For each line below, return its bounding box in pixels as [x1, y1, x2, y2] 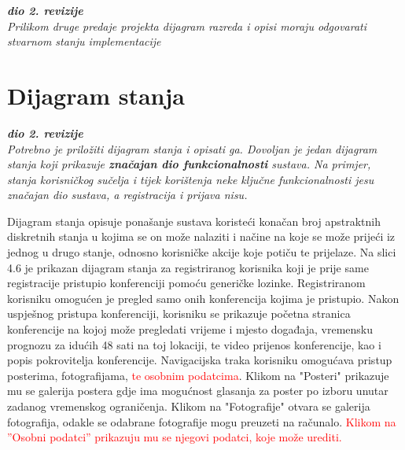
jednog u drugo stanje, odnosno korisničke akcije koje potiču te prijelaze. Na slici [7, 244, 396, 260]
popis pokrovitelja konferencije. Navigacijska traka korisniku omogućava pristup [7, 352, 392, 368]
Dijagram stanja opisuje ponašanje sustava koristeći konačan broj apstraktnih [7, 212, 381, 229]
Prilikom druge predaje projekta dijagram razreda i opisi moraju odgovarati [7, 17, 367, 34]
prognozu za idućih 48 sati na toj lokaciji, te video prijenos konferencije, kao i [7, 336, 381, 352]
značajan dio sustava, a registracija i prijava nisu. [7, 186, 248, 203]
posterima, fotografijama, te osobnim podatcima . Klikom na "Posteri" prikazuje [7, 367, 389, 383]
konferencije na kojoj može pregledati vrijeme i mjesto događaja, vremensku [7, 321, 374, 337]
